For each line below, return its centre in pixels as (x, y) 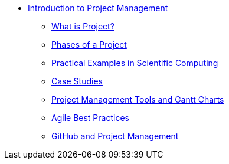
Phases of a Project (89, 45)
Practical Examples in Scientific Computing (135, 63)
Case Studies (77, 81)
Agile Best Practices (90, 118)
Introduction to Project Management (98, 8)
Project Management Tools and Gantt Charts (138, 99)
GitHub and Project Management (115, 136)
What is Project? (83, 26)
